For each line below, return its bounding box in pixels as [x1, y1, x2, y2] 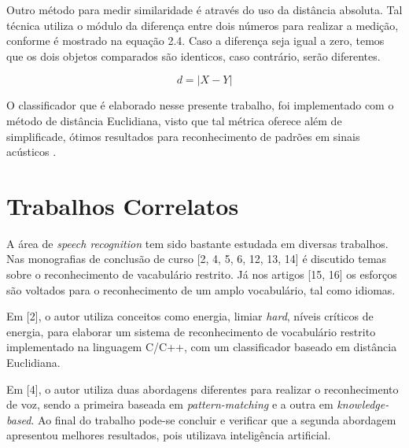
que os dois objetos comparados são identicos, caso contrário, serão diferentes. [6, 47, 381, 64]
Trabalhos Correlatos [6, 189, 239, 221]
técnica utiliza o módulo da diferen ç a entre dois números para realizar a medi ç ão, [6, 17, 399, 33]
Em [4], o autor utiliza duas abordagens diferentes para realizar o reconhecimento [6, 380, 399, 397]
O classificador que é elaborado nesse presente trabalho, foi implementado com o [6, 97, 394, 113]
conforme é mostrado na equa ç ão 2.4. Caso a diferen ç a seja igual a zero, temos [6, 32, 385, 49]
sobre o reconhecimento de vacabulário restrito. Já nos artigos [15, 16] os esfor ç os [6, 266, 397, 283]
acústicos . [6, 143, 57, 160]
